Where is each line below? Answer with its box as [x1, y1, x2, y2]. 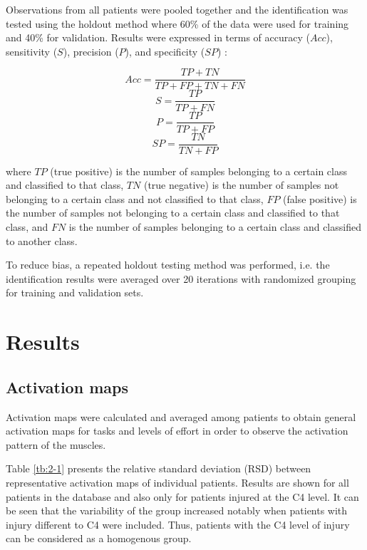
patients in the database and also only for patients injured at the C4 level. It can [6, 489, 359, 504]
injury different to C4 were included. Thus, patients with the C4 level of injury [6, 517, 350, 531]
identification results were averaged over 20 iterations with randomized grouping [6, 271, 356, 286]
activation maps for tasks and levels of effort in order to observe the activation [6, 423, 348, 438]
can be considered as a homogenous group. [6, 531, 192, 546]
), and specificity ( [125, 43, 205, 58]
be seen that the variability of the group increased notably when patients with [6, 503, 348, 518]
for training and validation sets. [6, 285, 144, 300]
